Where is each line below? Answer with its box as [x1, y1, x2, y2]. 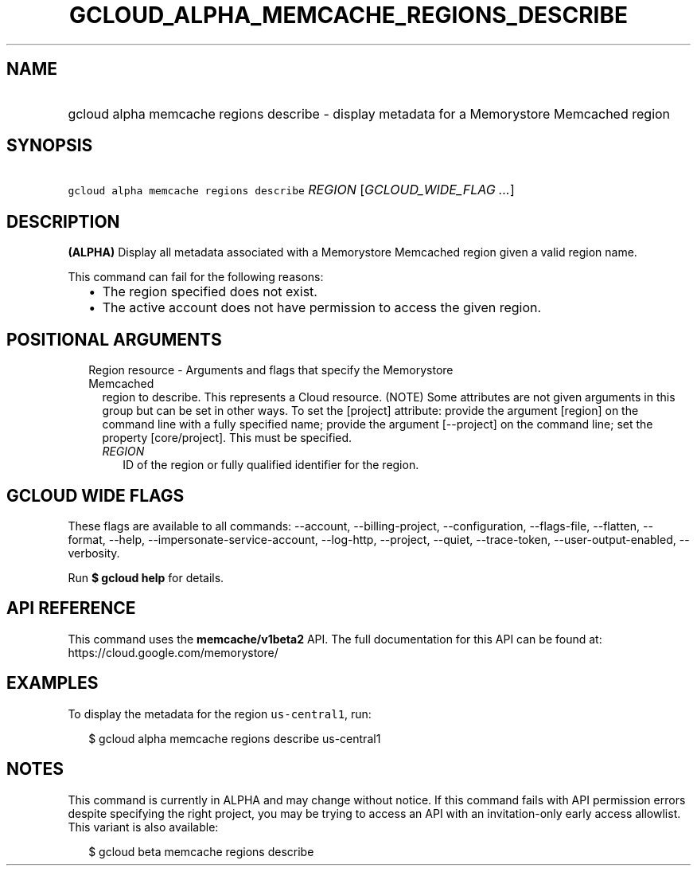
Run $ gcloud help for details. [68, 570, 224, 585]
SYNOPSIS [6, 135, 93, 156]
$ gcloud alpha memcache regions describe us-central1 [88, 731, 381, 745]
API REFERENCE [6, 598, 136, 619]
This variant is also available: [68, 819, 219, 834]
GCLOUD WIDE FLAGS [6, 485, 185, 506]
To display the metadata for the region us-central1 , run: [68, 706, 372, 721]
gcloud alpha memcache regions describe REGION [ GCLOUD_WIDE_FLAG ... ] [68, 182, 515, 198]
